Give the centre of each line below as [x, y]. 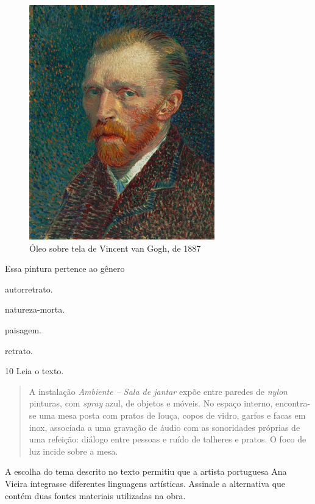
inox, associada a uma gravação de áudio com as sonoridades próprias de [165, 427]
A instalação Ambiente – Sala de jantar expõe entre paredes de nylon [158, 391]
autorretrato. [29, 289]
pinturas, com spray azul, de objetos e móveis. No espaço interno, [151, 403]
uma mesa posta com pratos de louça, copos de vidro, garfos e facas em [172, 415]
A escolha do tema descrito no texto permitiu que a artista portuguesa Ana [146, 471]
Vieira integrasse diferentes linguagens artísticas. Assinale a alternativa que [145, 483]
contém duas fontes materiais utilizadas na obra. [95, 495]
